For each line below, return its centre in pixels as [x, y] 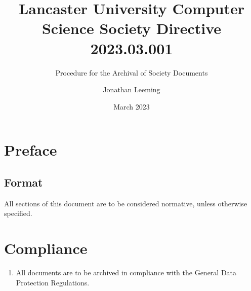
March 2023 [132, 106]
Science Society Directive [132, 28]
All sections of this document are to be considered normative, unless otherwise [126, 203]
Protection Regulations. [53, 282]
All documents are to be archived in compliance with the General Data [126, 272]
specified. [18, 213]
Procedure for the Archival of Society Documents [132, 72]
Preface [31, 150]
